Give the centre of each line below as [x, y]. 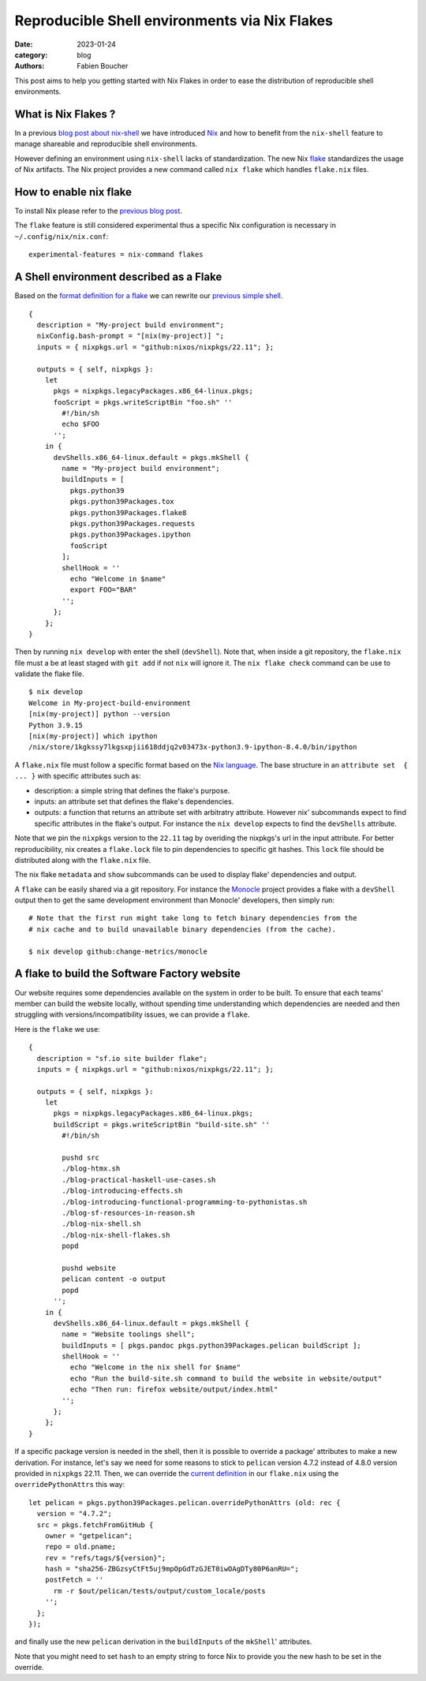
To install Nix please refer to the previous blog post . [99, 211]
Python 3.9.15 [56, 725]
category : [31, 54]
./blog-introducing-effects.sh [122, 1191]
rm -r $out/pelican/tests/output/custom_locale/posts [159, 1591]
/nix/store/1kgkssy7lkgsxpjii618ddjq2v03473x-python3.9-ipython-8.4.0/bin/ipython [193, 747]
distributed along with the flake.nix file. [83, 860]
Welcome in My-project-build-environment [110, 703]
